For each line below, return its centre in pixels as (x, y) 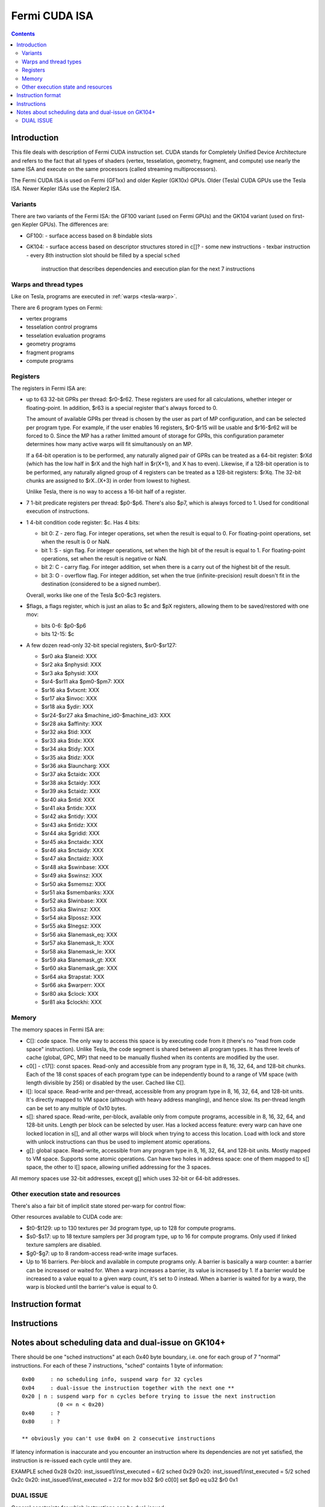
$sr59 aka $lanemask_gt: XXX (79, 960)
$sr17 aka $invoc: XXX (69, 698)
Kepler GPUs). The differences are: (65, 225)
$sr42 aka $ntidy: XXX (69, 816)
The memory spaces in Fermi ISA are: (58, 1030)
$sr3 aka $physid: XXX (70, 673)
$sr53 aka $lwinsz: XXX (71, 909)
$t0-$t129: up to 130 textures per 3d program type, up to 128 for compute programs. (131, 1228)
